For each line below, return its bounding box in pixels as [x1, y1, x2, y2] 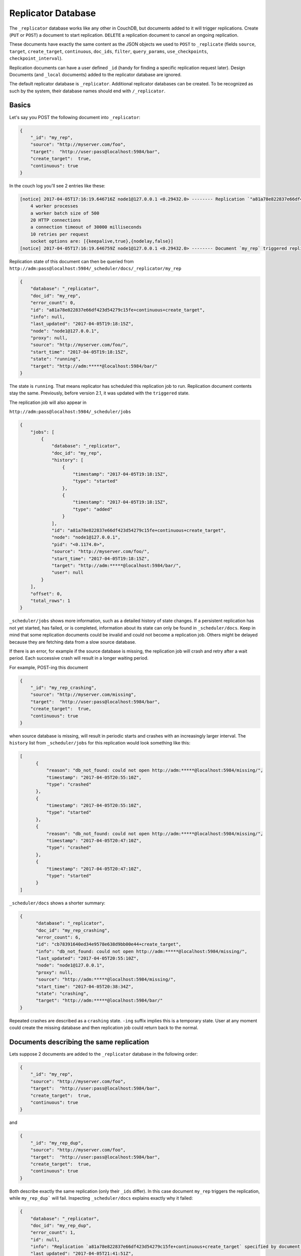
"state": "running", [30, 356, 81, 362]
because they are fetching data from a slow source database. [9, 639, 136, 645]
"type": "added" [73, 506, 113, 512]
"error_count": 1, [30, 1230, 76, 1235]
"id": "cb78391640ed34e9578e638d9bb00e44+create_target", [36, 941, 182, 947]
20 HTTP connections [30, 218, 81, 223]
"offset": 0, [30, 591, 63, 596]
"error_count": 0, [30, 300, 76, 306]
